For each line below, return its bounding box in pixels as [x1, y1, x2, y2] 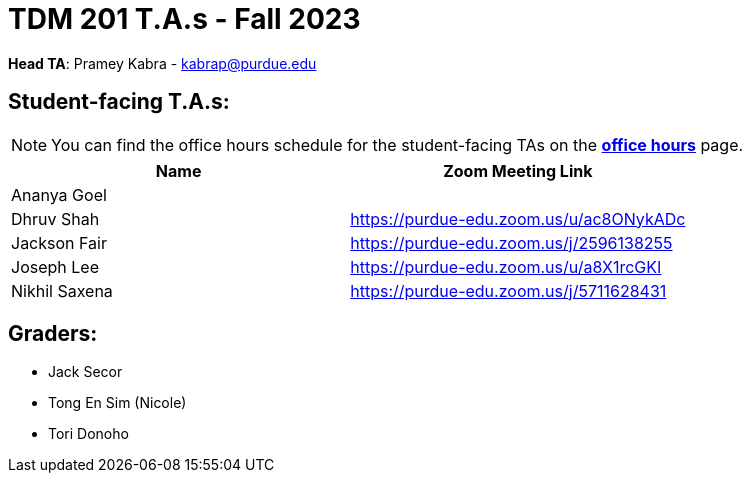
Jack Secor [48, 363, 123, 381]
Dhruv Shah [11, 208, 100, 229]
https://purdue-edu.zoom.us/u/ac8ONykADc [350, 208, 686, 229]
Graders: [8, 321, 98, 347]
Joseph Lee [11, 256, 99, 277]
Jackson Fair [11, 232, 107, 253]
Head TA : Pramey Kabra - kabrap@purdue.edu [8, 54, 317, 72]
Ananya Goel [11, 184, 107, 205]
